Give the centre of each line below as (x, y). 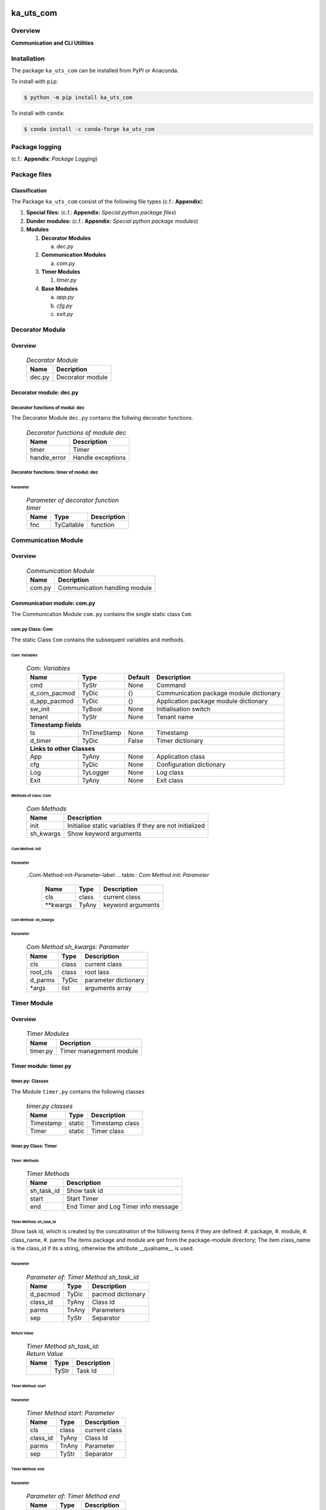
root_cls (41, 972)
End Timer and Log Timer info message (123, 1207)
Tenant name (175, 717)
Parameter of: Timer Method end (73, 1496)
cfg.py (64, 306)
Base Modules (60, 288)
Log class (170, 773)
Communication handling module (105, 588)
